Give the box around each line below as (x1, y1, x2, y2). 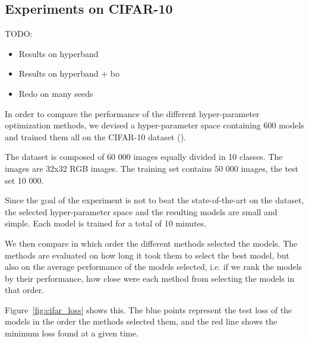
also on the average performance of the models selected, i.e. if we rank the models (5, 260, 302, 273)
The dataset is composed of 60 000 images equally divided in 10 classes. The (5, 150, 283, 163)
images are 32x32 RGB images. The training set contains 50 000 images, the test (5, 162, 299, 174)
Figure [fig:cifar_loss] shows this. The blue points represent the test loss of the (5, 303, 292, 316)
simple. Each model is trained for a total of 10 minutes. (5, 217, 207, 229)
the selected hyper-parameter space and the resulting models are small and (5, 205, 278, 218)
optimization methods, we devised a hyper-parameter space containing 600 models (5, 119, 304, 131)
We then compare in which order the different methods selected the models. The (5, 237, 298, 249)
